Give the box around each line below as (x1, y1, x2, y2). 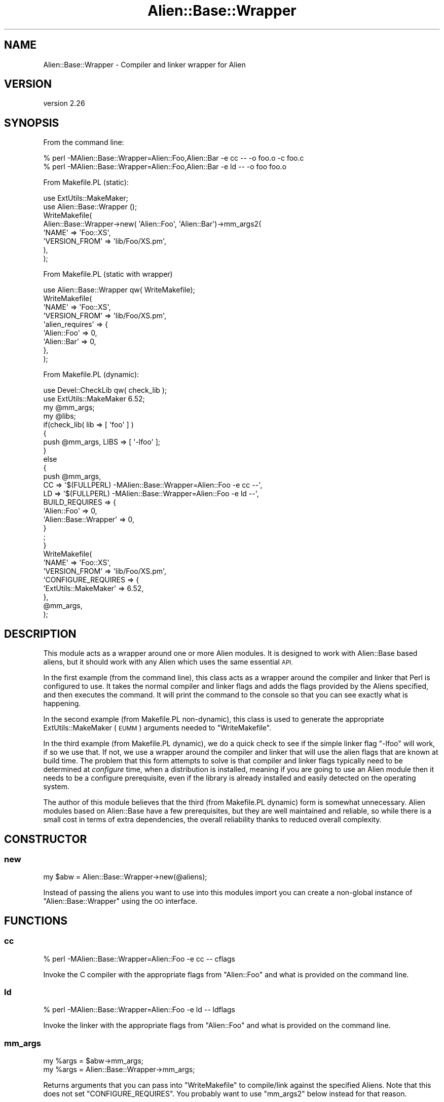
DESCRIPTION (4, 627, 77, 640)
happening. (43, 699, 81, 708)
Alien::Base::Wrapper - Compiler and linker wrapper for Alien (43, 60, 246, 69)
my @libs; (43, 412, 76, 421)
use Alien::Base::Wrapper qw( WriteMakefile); (43, 285, 195, 295)
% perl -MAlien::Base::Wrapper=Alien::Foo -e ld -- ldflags (43, 1005, 235, 1014)
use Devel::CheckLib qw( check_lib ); (43, 386, 167, 395)
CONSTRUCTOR (4, 832, 87, 846)
